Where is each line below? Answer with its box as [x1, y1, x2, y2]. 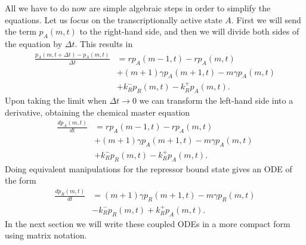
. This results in [75, 37, 133, 49]
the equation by [5, 37, 63, 49]
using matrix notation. [5, 229, 87, 241]
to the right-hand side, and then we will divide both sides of [79, 25, 299, 38]
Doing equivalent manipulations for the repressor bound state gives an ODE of [5, 162, 292, 175]
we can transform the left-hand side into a [139, 94, 293, 107]
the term [5, 25, 36, 38]
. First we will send [231, 13, 301, 26]
